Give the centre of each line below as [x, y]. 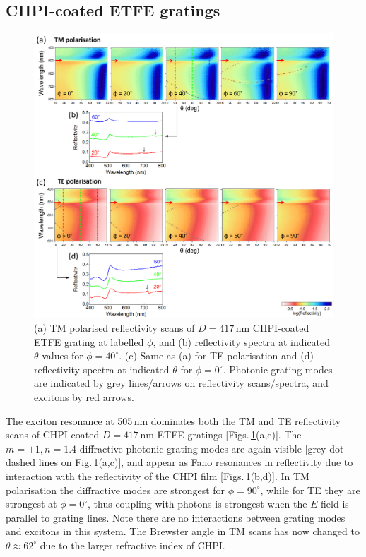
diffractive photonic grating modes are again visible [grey [203, 448]
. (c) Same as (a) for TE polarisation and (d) [216, 355]
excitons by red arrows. [84, 397]
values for [63, 355]
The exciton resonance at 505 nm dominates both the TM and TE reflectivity [173, 420]
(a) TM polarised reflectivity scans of [114, 328]
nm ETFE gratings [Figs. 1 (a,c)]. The [221, 435]
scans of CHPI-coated [53, 435]
